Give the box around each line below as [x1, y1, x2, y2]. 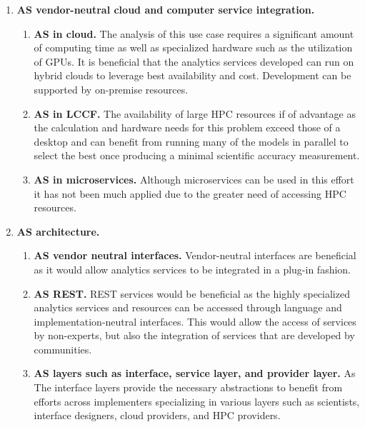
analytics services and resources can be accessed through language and [34, 300, 342, 315]
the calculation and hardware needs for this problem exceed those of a [34, 120, 341, 135]
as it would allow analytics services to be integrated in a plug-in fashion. [34, 261, 351, 276]
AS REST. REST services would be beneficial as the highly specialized [34, 286, 350, 301]
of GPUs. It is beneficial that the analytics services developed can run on [34, 54, 354, 69]
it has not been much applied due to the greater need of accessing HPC [34, 186, 346, 201]
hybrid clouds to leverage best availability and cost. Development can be [34, 68, 351, 83]
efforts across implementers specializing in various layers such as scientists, [34, 393, 360, 408]
